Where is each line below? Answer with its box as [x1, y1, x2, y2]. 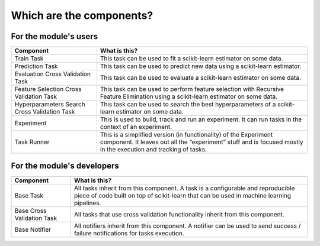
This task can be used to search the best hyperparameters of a [100, 101, 276, 109]
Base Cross [14, 206, 47, 215]
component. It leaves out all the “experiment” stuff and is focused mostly [100, 138, 303, 146]
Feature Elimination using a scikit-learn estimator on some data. [100, 92, 278, 101]
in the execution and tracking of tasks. [100, 145, 207, 154]
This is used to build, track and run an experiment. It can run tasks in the [100, 115, 302, 124]
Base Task [14, 191, 44, 199]
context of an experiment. [100, 123, 172, 131]
